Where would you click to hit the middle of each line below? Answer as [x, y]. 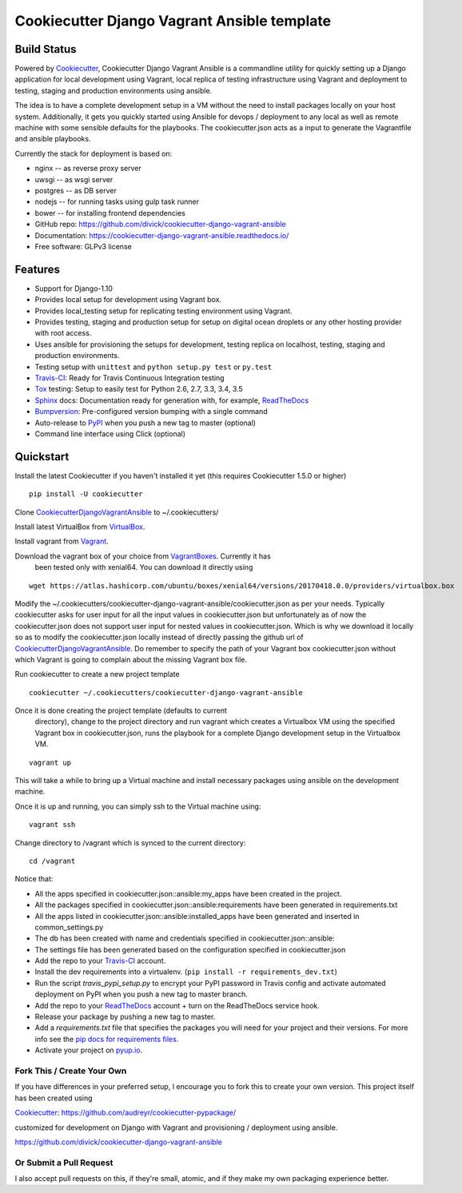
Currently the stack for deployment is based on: [94, 153]
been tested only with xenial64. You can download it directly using [144, 567]
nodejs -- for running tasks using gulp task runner [117, 202]
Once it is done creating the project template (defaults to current [121, 710]
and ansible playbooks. [53, 139]
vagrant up [50, 762]
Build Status [46, 49]
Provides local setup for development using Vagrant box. [128, 300]
